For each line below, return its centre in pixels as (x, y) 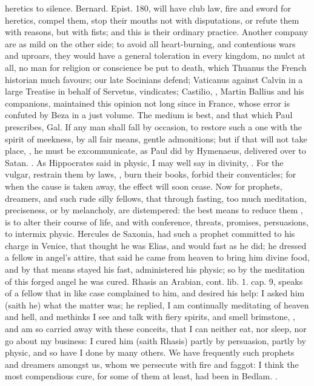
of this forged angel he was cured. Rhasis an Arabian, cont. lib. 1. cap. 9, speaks (154, 281)
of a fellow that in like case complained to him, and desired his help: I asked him (155, 293)
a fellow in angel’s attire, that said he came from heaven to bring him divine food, (157, 257)
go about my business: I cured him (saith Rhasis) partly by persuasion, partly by (155, 340)
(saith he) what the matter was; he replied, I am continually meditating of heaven (157, 304)
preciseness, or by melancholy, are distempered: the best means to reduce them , (154, 210)
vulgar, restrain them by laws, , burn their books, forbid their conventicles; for (151, 174)
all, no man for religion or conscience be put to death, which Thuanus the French (156, 67)
